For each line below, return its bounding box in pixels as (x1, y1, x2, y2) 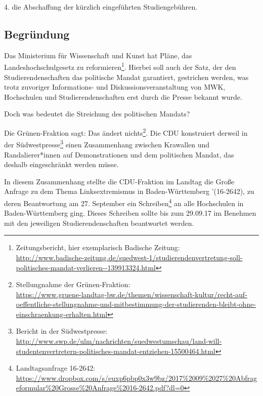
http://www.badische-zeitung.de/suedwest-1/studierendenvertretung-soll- (16, 252, 243, 262)
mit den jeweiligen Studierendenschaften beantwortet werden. (4, 217, 194, 228)
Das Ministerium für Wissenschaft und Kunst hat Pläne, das (4, 50, 192, 60)
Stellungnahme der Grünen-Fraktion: (16, 279, 130, 290)
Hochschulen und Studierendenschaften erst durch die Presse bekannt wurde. (4, 91, 242, 102)
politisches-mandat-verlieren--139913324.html (16, 262, 156, 272)
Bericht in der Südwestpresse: (16, 326, 107, 336)
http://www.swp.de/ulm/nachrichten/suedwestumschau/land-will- (16, 336, 222, 346)
